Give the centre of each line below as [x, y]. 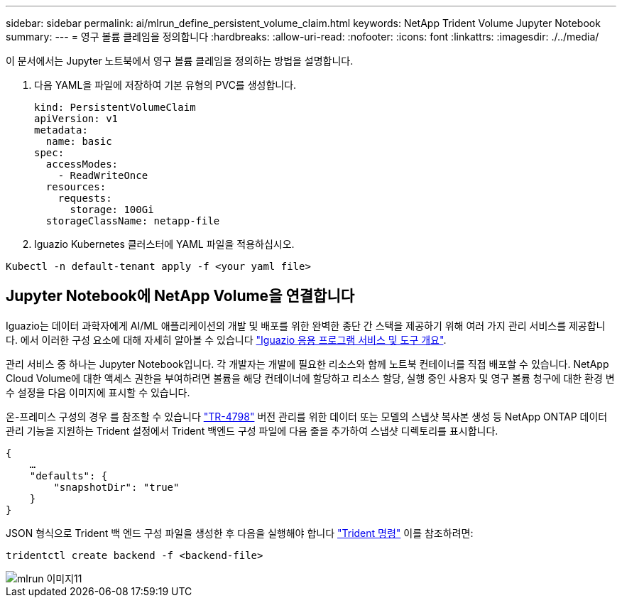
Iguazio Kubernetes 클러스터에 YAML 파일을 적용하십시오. [164, 244]
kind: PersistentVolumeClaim [115, 107]
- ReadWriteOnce [103, 175]
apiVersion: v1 [76, 119]
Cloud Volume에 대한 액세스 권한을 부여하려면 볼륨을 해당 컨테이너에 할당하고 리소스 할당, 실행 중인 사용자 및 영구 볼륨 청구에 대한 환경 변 [310, 378]
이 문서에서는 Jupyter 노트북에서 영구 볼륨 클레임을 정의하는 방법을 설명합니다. [180, 61]
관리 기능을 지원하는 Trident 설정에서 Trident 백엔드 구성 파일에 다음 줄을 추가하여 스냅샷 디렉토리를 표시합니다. [252, 430]
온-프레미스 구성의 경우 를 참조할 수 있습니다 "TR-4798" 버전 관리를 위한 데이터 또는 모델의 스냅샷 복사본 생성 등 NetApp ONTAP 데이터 [307, 416]
